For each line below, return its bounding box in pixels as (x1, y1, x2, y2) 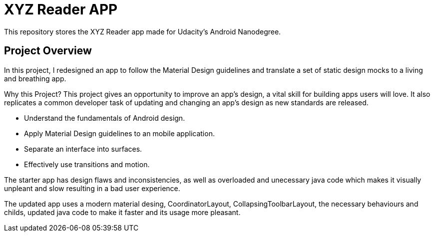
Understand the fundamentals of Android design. (24, 113, 185, 122)
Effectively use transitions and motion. (24, 160, 150, 169)
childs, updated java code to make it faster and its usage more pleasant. (4, 208, 241, 217)
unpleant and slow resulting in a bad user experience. (4, 184, 180, 193)
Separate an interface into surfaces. (24, 144, 142, 153)
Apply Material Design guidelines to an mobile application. (24, 129, 215, 138)
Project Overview (4, 44, 92, 57)
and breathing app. (4, 74, 66, 83)
